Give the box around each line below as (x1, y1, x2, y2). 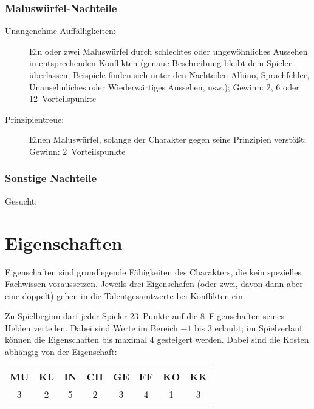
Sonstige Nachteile (5, 171, 97, 186)
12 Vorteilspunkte (29, 92, 97, 105)
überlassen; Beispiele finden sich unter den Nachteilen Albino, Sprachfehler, (29, 69, 310, 81)
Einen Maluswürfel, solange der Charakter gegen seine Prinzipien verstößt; (29, 133, 307, 146)
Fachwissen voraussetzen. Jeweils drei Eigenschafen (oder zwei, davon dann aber (5, 277, 303, 290)
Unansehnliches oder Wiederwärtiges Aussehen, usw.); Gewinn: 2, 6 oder (29, 80, 299, 93)
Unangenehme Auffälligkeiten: (5, 24, 116, 37)
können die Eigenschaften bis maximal (5, 333, 148, 346)
